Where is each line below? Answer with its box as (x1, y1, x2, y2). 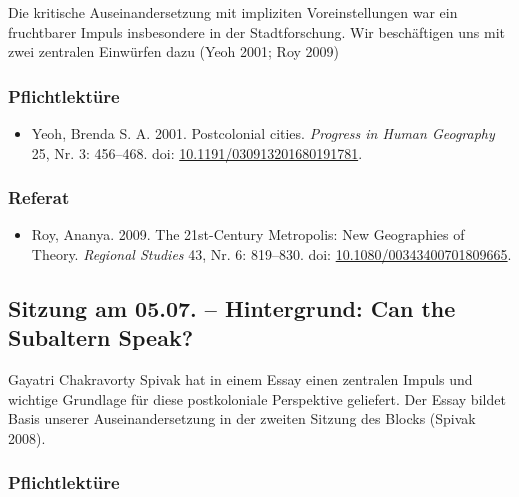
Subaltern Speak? (8, 322, 194, 353)
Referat (8, 185, 70, 210)
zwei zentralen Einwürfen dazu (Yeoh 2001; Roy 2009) (8, 41, 340, 62)
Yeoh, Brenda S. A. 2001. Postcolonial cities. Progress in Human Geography (31, 123, 495, 143)
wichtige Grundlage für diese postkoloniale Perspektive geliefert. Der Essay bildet (8, 388, 506, 409)
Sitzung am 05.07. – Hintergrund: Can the (8, 292, 456, 323)
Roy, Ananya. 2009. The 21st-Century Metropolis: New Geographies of (31, 224, 465, 245)
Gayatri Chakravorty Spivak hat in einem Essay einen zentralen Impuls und (8, 369, 473, 390)
